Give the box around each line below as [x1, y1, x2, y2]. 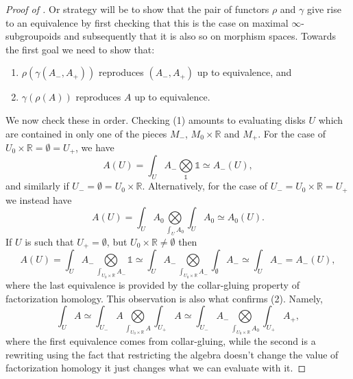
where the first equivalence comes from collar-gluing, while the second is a [5, 334, 316, 348]
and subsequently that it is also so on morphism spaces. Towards [64, 29, 337, 43]
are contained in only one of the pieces [5, 126, 167, 140]
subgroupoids [5, 29, 61, 43]
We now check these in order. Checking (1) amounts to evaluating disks [5, 112, 306, 127]
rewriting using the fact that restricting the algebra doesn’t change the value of [5, 347, 339, 361]
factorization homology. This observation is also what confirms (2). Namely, [5, 291, 323, 305]
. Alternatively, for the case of [142, 179, 267, 193]
